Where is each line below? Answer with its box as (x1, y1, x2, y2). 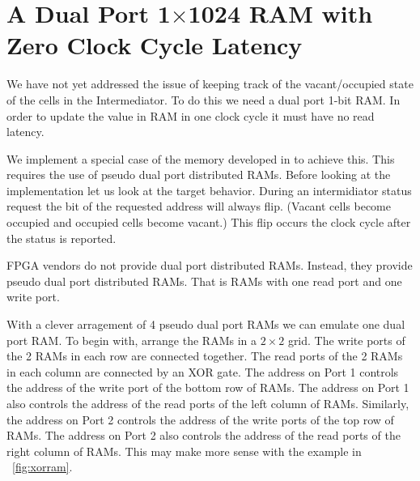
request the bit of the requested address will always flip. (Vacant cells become (6, 198, 391, 215)
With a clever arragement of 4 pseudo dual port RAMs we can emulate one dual (6, 316, 405, 333)
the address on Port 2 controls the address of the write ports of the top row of (6, 411, 394, 428)
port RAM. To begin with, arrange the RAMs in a (6, 331, 257, 348)
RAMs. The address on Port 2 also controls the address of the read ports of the (6, 427, 401, 444)
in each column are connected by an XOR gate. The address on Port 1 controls (6, 363, 399, 380)
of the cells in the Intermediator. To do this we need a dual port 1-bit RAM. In (6, 91, 401, 108)
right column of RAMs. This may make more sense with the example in (6, 442, 362, 459)
